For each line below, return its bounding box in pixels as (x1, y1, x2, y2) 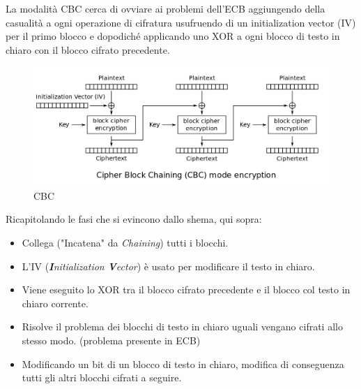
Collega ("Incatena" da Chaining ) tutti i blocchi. (22, 235, 229, 250)
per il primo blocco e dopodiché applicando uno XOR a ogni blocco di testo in (6, 29, 340, 43)
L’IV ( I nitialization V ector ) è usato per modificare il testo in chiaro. (22, 258, 315, 273)
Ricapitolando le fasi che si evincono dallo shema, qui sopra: (6, 212, 262, 226)
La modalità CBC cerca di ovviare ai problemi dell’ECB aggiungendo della (6, 1, 325, 15)
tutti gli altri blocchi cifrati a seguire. (22, 370, 182, 385)
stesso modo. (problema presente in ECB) (22, 332, 201, 347)
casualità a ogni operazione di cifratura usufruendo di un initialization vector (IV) (6, 15, 356, 29)
